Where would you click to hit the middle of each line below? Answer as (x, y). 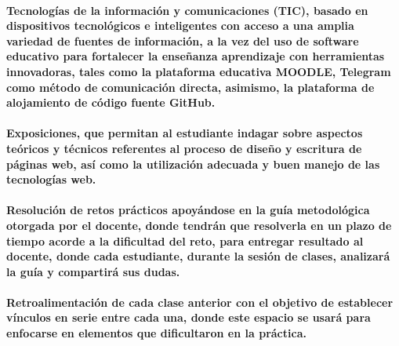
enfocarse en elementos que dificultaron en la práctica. (156, 333)
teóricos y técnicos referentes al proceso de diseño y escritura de (184, 148)
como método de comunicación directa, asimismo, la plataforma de (190, 87)
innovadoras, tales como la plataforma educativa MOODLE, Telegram (199, 71)
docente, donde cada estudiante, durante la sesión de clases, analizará (198, 256)
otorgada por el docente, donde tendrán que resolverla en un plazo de (199, 225)
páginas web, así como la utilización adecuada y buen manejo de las (193, 164)
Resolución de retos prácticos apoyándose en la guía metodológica (188, 210)
